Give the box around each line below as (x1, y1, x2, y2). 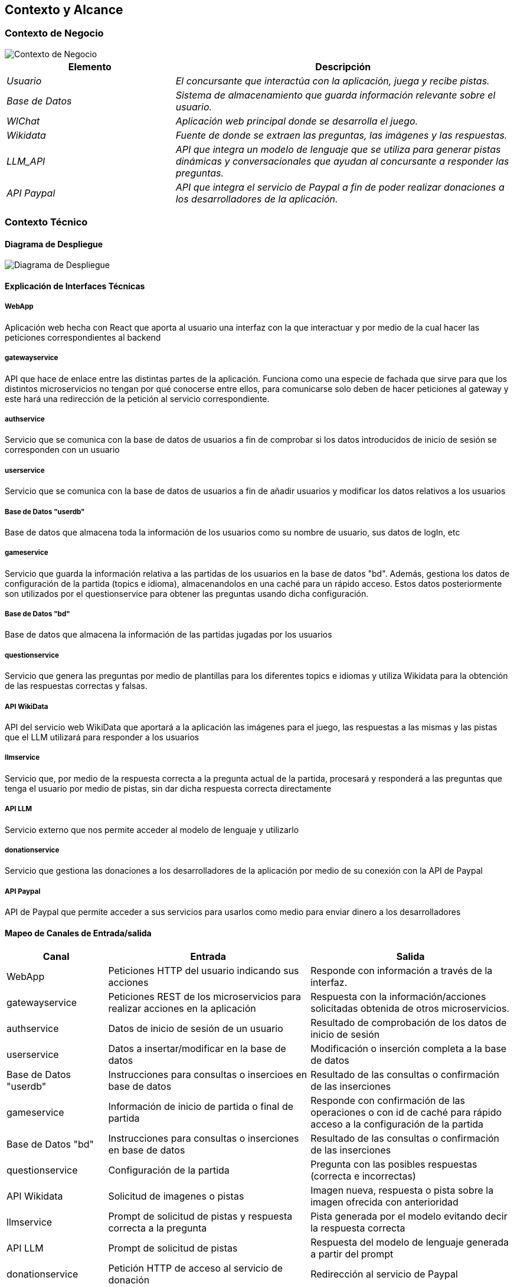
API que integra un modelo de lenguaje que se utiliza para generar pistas (175, 143, 501, 155)
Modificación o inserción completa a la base (310, 1043, 507, 1055)
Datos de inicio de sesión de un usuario (108, 1023, 283, 1035)
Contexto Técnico (5, 216, 88, 228)
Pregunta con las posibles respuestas (310, 1158, 477, 1171)
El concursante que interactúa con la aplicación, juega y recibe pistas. (175, 74, 490, 87)
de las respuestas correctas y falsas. (5, 681, 148, 691)
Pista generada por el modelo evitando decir (310, 1210, 508, 1223)
